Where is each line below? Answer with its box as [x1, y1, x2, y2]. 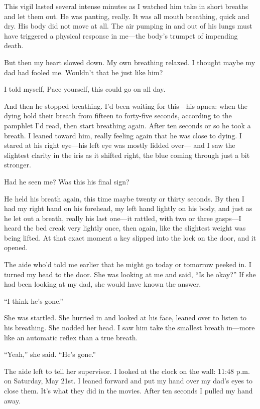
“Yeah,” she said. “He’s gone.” [4, 349, 96, 359]
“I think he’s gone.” [4, 295, 63, 306]
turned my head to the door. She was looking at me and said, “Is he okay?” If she [4, 269, 256, 279]
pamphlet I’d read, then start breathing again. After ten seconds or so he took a [4, 120, 251, 130]
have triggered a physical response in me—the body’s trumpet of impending [4, 30, 238, 41]
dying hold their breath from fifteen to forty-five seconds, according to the [4, 110, 232, 121]
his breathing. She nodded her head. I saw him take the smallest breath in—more [4, 322, 255, 333]
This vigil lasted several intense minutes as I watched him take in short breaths [4, 1, 248, 11]
